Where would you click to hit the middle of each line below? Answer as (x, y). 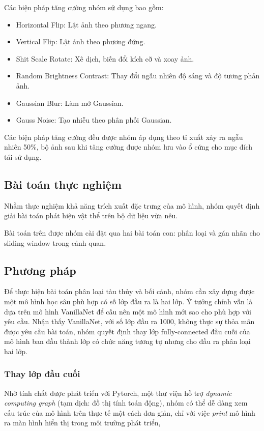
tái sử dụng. (23, 156)
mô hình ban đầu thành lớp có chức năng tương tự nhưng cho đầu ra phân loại (127, 341)
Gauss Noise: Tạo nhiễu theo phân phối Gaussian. (94, 120)
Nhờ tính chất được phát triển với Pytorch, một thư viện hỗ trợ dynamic (118, 393)
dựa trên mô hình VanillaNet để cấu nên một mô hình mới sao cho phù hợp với (128, 311)
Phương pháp (40, 270)
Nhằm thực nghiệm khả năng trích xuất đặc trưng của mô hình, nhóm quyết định (132, 205)
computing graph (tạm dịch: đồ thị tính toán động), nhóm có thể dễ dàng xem (126, 403)
